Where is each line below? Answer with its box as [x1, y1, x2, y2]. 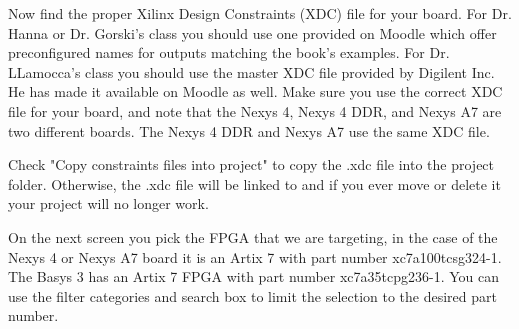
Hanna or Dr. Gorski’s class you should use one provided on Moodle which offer [8, 22, 497, 43]
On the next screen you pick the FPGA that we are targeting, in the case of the [8, 226, 498, 247]
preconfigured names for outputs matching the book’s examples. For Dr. [8, 42, 450, 63]
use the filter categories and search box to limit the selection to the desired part [8, 285, 497, 306]
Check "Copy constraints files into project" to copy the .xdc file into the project [8, 154, 495, 175]
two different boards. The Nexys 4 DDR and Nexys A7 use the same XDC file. [8, 120, 490, 141]
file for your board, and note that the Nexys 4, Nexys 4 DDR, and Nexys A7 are [8, 100, 502, 121]
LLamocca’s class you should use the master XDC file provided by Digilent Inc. [8, 61, 495, 82]
